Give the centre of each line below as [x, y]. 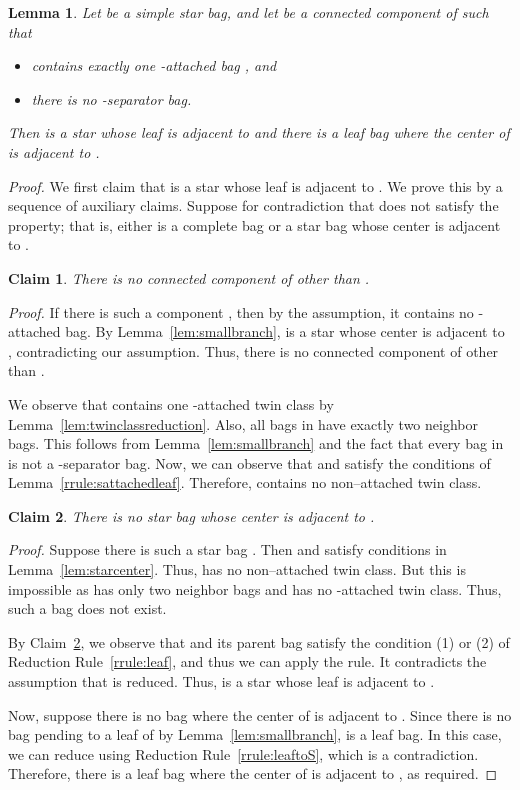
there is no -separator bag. [111, 98]
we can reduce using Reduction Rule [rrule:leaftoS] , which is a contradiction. [243, 753]
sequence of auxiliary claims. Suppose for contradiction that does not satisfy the [253, 205]
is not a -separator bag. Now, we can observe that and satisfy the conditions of [249, 462]
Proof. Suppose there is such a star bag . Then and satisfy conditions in [227, 549]
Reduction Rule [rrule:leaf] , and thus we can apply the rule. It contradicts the [247, 661]
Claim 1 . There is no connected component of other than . [189, 277]
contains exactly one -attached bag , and [154, 65]
